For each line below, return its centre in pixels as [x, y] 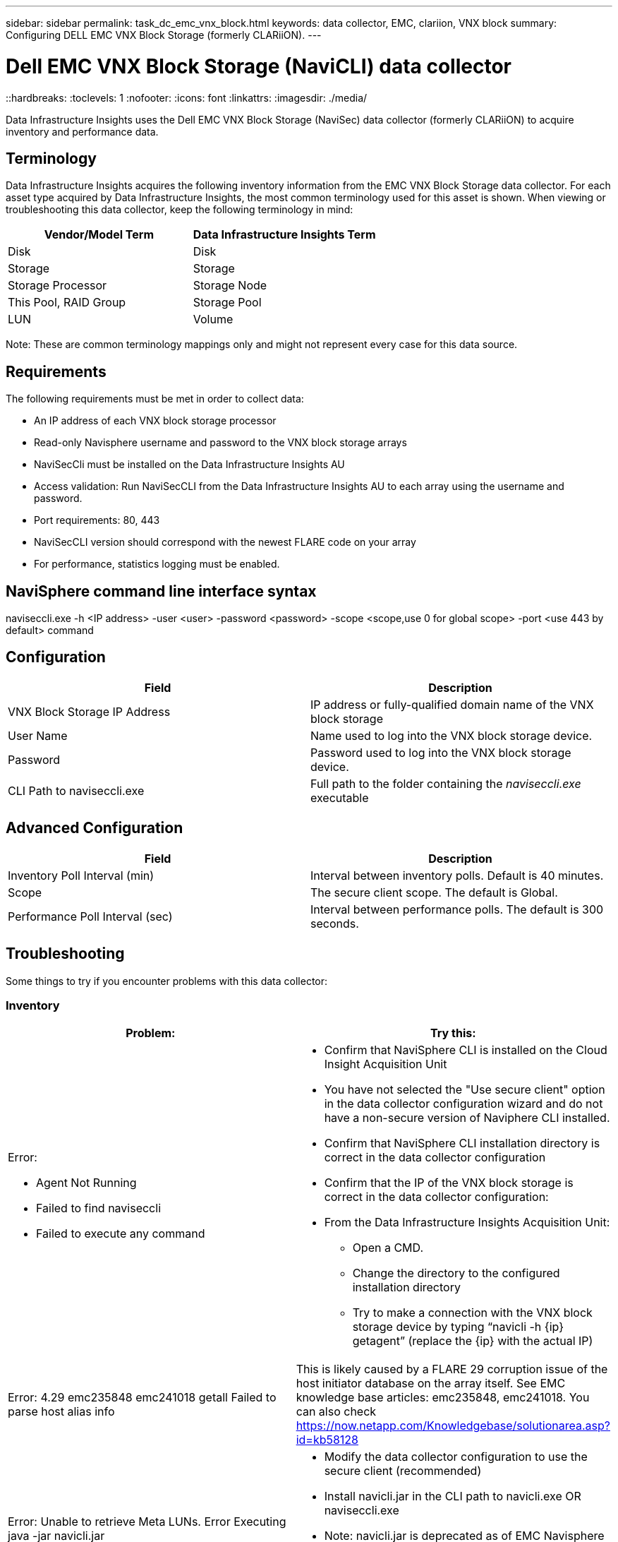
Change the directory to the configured [456, 1273]
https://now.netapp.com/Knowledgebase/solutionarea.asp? [453, 1426]
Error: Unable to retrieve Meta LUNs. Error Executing [147, 1522]
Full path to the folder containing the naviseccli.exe [446, 783]
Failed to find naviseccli [99, 1208]
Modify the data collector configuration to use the [456, 1457]
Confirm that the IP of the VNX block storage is [449, 1183]
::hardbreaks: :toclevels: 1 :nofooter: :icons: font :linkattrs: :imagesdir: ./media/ [187, 97]
